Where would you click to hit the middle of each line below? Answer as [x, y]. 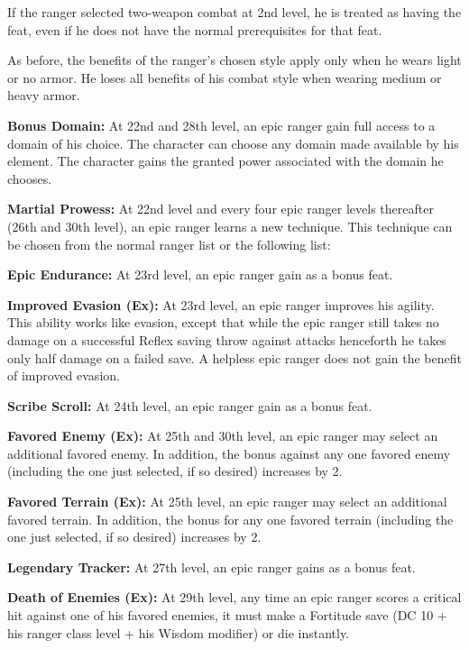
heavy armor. [44, 95]
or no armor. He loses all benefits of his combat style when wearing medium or [225, 77]
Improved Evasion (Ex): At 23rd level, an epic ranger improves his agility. [221, 304]
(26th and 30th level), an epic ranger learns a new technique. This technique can [230, 226]
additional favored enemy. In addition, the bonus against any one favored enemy [229, 453]
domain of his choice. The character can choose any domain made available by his [233, 143]
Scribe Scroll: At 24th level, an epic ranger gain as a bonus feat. [190, 405]
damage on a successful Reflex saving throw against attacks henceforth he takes [227, 339]
